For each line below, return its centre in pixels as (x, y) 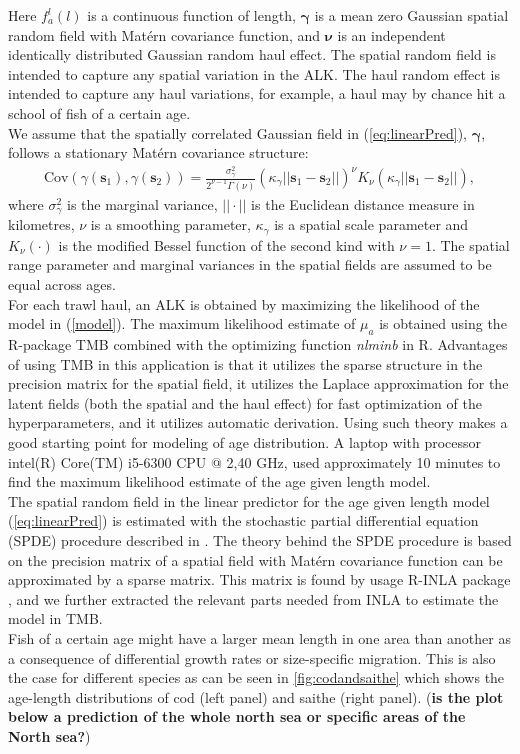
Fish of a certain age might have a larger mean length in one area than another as (259, 637)
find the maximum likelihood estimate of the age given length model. (219, 481)
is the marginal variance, (142, 203)
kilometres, (41, 224)
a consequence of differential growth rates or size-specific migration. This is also (252, 657)
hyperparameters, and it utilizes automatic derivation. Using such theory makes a (258, 422)
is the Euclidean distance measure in (363, 203)
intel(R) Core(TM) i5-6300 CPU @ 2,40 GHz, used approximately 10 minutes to (254, 461)
